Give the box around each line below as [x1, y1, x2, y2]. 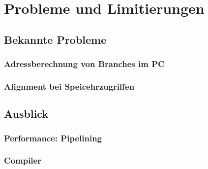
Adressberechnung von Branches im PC [4, 58, 165, 70]
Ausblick [4, 106, 49, 121]
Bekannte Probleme [4, 32, 107, 47]
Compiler [4, 154, 41, 167]
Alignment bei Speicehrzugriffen [4, 80, 135, 92]
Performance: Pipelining [4, 132, 102, 144]
